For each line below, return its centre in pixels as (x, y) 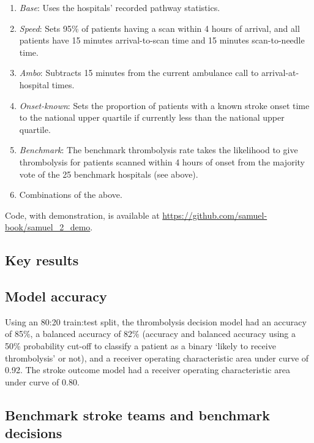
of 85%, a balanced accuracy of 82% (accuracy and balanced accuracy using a (151, 334)
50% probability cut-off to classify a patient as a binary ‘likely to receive (140, 346)
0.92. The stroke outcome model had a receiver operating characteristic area (148, 370)
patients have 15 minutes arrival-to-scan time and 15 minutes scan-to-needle (162, 40)
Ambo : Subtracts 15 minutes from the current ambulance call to (139, 73)
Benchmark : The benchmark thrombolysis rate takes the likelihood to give (159, 150)
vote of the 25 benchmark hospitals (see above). (109, 174)
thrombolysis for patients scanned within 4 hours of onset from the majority (162, 161)
